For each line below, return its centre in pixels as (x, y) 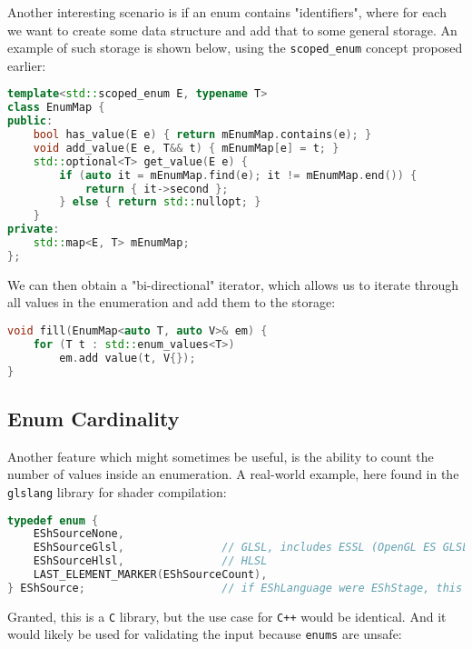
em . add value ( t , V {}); (128, 358)
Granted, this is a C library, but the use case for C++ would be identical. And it (227, 616)
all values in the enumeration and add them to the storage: (172, 302)
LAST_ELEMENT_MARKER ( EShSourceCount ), (150, 575)
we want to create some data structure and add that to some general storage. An (232, 30)
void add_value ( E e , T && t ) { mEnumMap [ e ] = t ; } (186, 148)
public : (30, 121)
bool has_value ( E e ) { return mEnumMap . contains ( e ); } (202, 135)
